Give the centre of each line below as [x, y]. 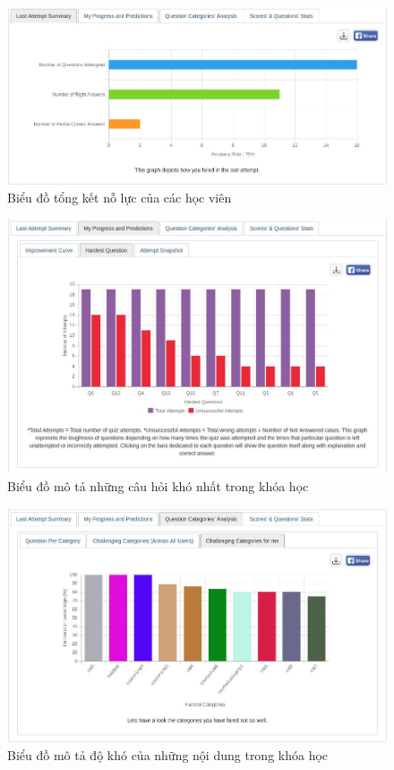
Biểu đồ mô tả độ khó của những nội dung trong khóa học [168, 754]
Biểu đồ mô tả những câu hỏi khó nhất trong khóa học [158, 486]
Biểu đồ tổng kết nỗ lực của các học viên [120, 197]
